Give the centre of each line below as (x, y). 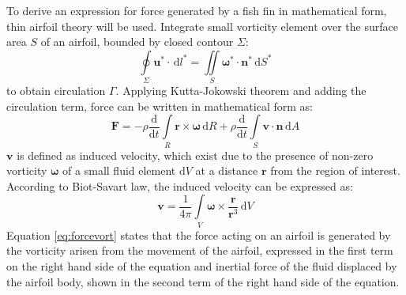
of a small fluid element (119, 170)
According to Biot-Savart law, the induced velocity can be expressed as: (180, 185)
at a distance (227, 170)
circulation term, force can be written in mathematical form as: (160, 106)
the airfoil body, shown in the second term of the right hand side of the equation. (203, 281)
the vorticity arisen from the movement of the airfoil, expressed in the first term (200, 250)
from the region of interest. (335, 170)
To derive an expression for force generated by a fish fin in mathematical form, (197, 10)
